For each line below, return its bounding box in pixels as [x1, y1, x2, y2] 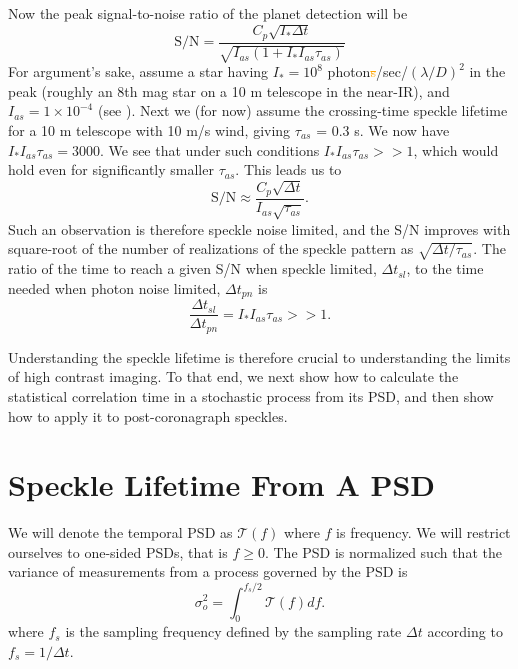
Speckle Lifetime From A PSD [8, 464, 436, 505]
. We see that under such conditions [99, 139, 320, 160]
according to [427, 621, 503, 642]
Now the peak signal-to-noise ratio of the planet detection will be [8, 3, 408, 23]
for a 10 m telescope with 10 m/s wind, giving [8, 120, 291, 141]
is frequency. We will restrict [336, 522, 511, 543]
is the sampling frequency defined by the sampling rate [65, 621, 402, 642]
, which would [413, 139, 499, 160]
